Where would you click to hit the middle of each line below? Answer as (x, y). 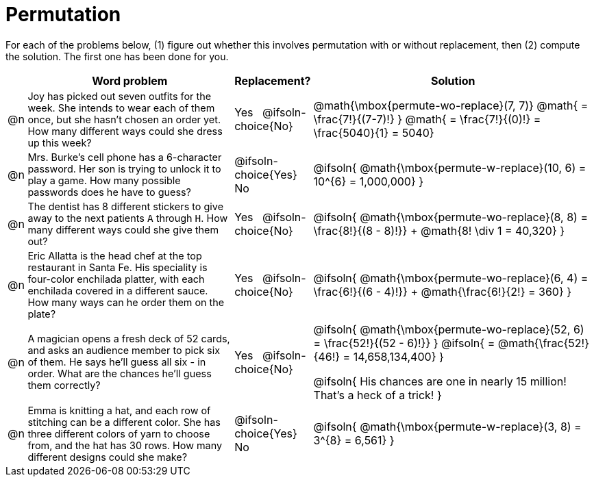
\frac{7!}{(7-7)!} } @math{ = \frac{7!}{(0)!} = (427, 119)
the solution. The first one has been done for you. (117, 56)
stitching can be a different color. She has (124, 422)
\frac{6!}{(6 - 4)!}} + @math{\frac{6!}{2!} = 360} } (443, 291)
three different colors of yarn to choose (119, 433)
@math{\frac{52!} (544, 343)
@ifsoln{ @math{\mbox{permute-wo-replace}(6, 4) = (451, 278)
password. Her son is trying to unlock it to (124, 168)
